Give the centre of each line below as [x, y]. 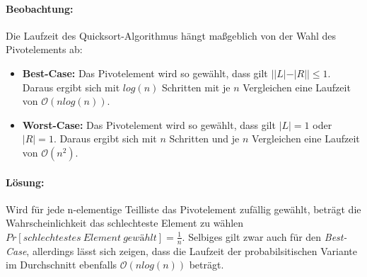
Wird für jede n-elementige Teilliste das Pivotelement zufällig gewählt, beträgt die [183, 209]
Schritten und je [204, 138]
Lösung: [25, 182]
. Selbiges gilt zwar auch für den [252, 236]
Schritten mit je [196, 87]
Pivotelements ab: [44, 49]
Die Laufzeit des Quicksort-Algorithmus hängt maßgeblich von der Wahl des [171, 35]
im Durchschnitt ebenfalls [62, 265]
